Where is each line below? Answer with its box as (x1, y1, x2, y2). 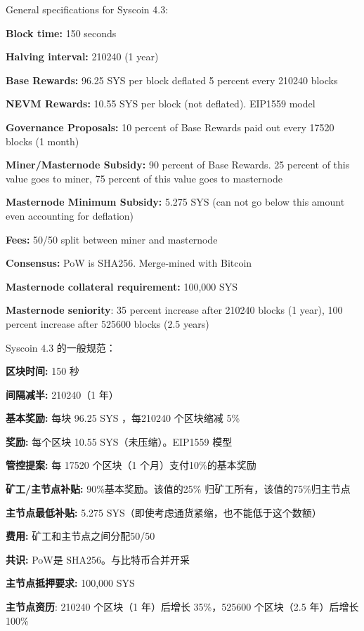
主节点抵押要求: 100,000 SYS (6, 576, 135, 590)
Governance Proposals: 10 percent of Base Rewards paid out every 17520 (6, 119, 334, 134)
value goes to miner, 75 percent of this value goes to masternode (6, 171, 282, 185)
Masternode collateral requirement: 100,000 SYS (6, 279, 238, 293)
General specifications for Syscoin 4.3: (6, 2, 169, 16)
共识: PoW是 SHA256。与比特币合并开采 (6, 552, 190, 566)
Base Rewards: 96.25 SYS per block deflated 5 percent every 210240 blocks (6, 72, 338, 87)
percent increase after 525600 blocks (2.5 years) (6, 316, 209, 331)
